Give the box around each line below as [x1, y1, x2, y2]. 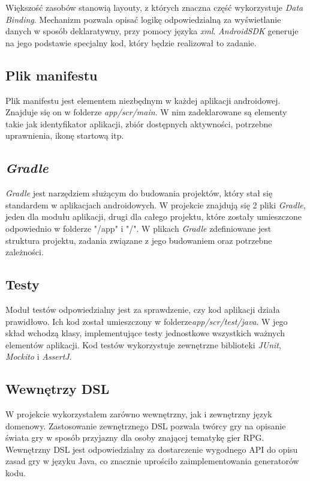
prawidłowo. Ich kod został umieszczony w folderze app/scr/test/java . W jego [5, 315, 288, 327]
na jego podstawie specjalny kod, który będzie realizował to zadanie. [5, 36, 257, 49]
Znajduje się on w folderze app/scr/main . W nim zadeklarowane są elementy [5, 106, 287, 118]
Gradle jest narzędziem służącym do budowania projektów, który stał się [5, 187, 273, 199]
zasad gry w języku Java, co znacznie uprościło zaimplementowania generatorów [5, 455, 299, 467]
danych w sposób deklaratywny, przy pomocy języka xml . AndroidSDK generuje [5, 25, 299, 37]
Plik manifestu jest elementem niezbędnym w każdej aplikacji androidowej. [5, 94, 281, 106]
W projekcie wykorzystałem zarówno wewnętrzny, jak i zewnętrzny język [5, 408, 272, 420]
